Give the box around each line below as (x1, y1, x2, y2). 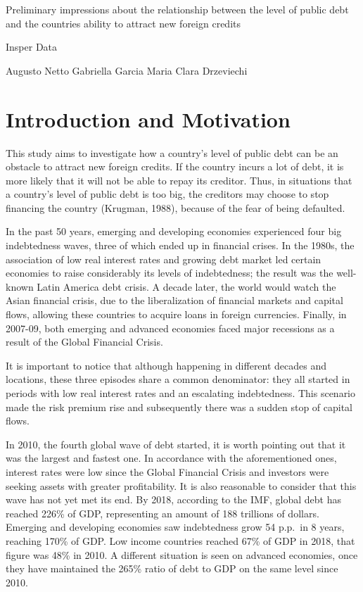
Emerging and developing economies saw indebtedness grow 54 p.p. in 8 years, (6, 519, 345, 534)
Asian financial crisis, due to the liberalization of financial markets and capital (6, 293, 343, 308)
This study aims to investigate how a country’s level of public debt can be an (6, 145, 338, 160)
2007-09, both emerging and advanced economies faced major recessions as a (6, 320, 335, 335)
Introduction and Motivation (6, 104, 291, 133)
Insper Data (6, 39, 58, 54)
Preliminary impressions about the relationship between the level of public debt (6, 2, 349, 16)
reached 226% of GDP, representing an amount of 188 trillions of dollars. (6, 505, 319, 520)
